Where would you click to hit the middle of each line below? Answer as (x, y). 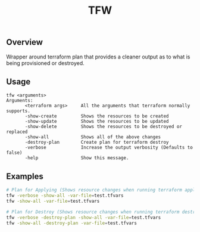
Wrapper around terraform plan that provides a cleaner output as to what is (98, 57)
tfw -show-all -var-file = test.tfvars (53, 201)
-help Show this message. (77, 158)
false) (14, 153)
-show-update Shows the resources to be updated (97, 122)
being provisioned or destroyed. (45, 63)
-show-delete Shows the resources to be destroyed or (104, 127)
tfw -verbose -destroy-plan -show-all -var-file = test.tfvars (84, 217)
